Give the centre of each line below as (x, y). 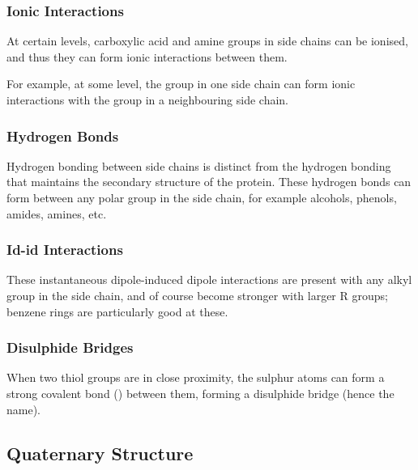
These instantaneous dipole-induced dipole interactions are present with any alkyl (209, 279)
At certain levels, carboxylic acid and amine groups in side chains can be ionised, (207, 41)
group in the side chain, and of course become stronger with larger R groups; (197, 295)
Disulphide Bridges (70, 347)
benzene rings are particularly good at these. (117, 311)
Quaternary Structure (100, 453)
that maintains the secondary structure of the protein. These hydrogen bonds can (209, 182)
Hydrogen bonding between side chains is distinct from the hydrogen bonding (199, 165)
